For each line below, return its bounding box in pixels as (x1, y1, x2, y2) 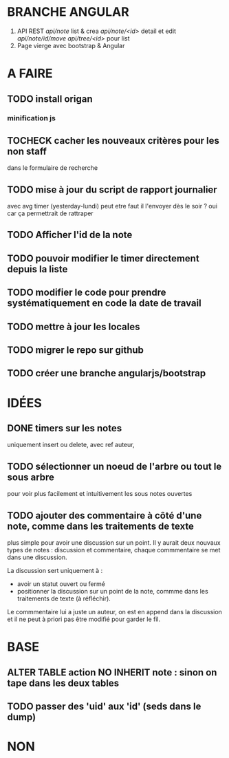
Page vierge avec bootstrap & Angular (17, 41, 125, 50)
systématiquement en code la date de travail (7, 297, 201, 310)
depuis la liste (7, 263, 68, 275)
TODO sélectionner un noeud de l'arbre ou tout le (7, 460, 222, 472)
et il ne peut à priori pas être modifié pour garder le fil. (7, 615, 161, 623)
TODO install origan (7, 93, 93, 105)
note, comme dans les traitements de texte (7, 520, 195, 532)
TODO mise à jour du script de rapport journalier (7, 184, 218, 195)
